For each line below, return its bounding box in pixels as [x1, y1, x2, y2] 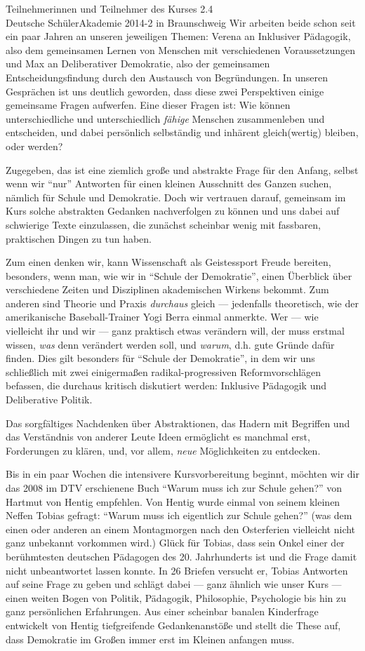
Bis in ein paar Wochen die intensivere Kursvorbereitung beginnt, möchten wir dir [6, 467, 359, 481]
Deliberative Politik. [6, 392, 93, 407]
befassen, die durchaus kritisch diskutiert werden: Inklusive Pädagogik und [6, 378, 327, 393]
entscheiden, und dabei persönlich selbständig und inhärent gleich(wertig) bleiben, [6, 125, 359, 140]
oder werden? [6, 138, 63, 153]
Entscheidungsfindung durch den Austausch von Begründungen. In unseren [6, 69, 328, 84]
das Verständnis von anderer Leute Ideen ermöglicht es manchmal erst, [6, 429, 310, 444]
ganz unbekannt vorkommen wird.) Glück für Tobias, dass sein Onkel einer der [6, 535, 345, 550]
